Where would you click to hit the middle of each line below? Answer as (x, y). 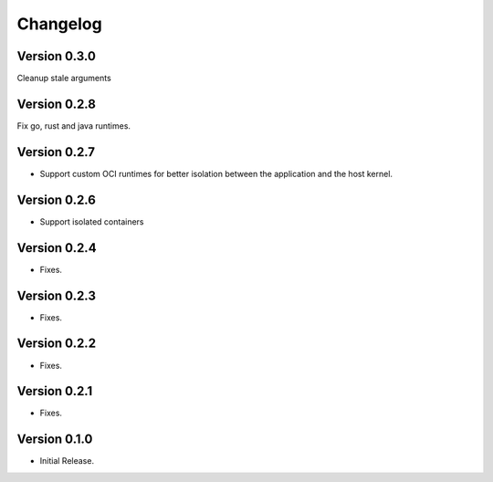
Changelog (59, 24)
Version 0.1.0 (55, 440)
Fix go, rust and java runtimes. (74, 126)
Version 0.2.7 (56, 152)
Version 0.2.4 (57, 248)
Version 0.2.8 (56, 104)
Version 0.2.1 (55, 391)
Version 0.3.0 (56, 56)
